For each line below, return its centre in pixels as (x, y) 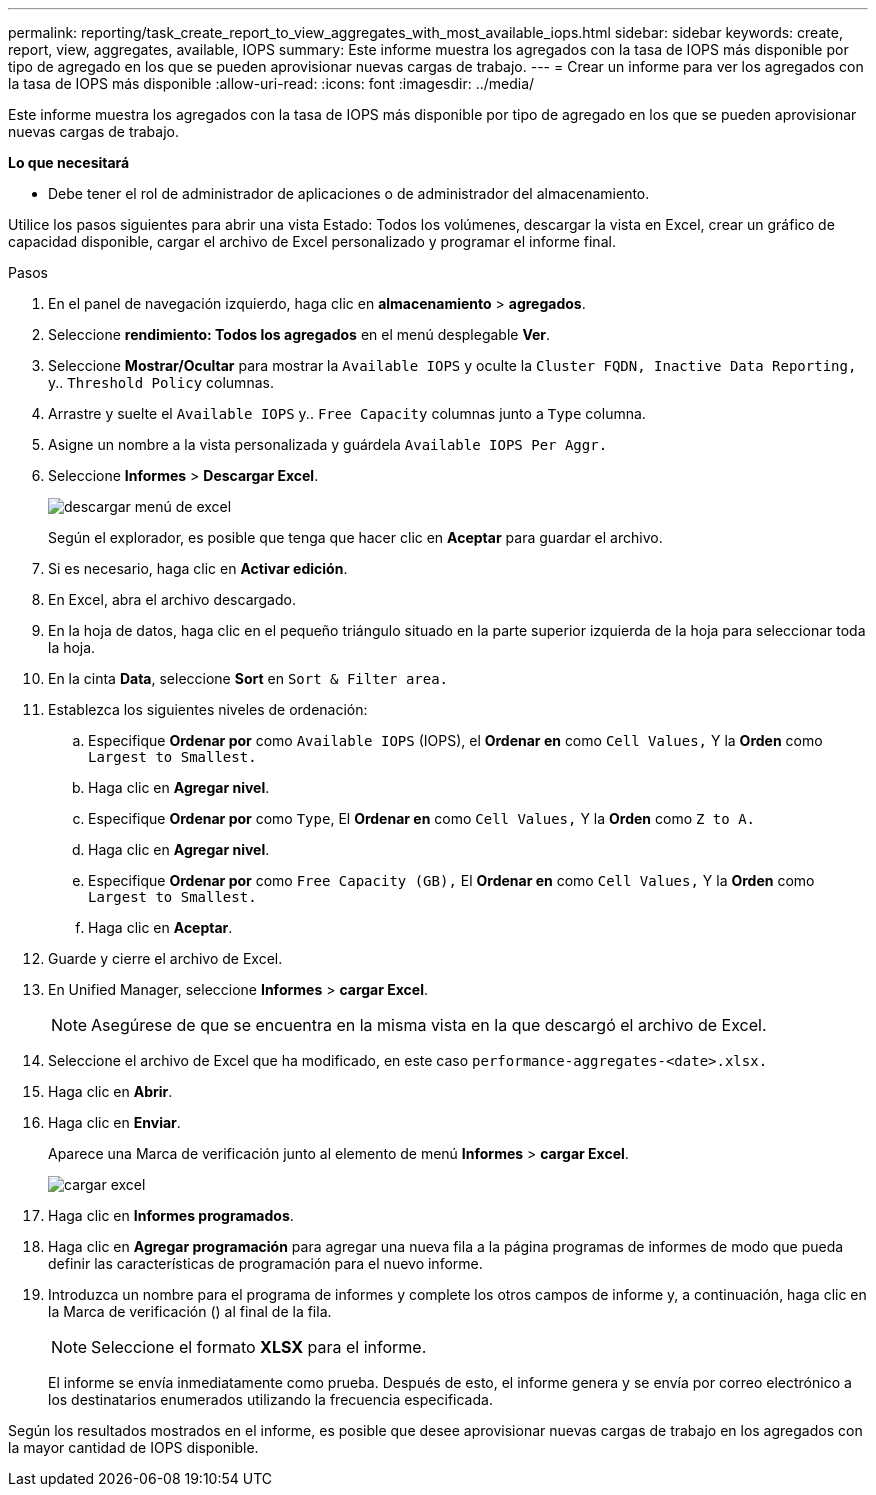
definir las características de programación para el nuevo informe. (265, 1263)
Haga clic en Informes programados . (171, 1215)
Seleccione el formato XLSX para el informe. (259, 1347)
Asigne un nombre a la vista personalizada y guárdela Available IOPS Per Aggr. (328, 444)
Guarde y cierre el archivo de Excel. (165, 958)
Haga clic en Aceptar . (160, 927)
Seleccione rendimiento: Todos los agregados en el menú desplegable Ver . (299, 334)
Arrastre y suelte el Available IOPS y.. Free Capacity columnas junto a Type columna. (347, 413)
